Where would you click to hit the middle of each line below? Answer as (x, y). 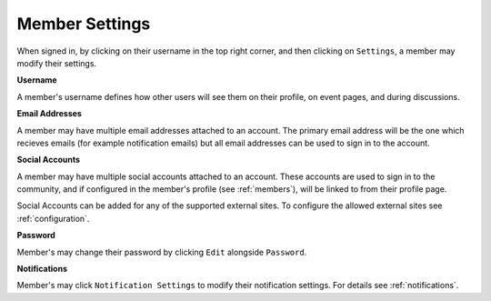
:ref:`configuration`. (53, 218)
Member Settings (84, 24)
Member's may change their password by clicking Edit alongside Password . (162, 252)
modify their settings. (57, 63)
